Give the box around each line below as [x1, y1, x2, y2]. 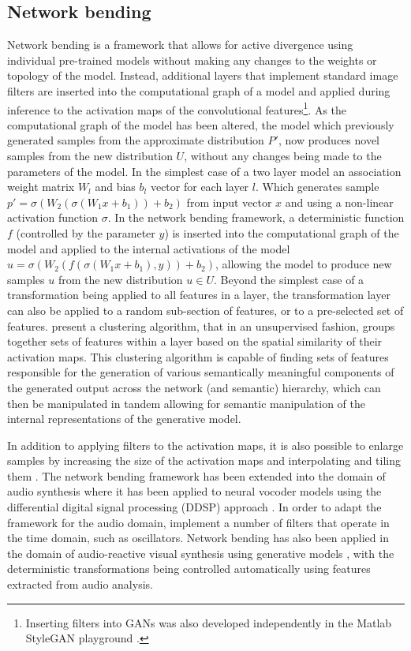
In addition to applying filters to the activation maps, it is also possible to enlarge [7, 436, 404, 453]
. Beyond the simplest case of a [213, 271, 364, 287]
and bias [95, 178, 136, 195]
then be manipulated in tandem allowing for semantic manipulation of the [7, 395, 365, 411]
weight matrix [7, 178, 75, 195]
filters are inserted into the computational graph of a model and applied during [7, 82, 390, 99]
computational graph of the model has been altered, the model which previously [7, 116, 394, 133]
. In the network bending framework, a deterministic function [107, 209, 405, 226]
